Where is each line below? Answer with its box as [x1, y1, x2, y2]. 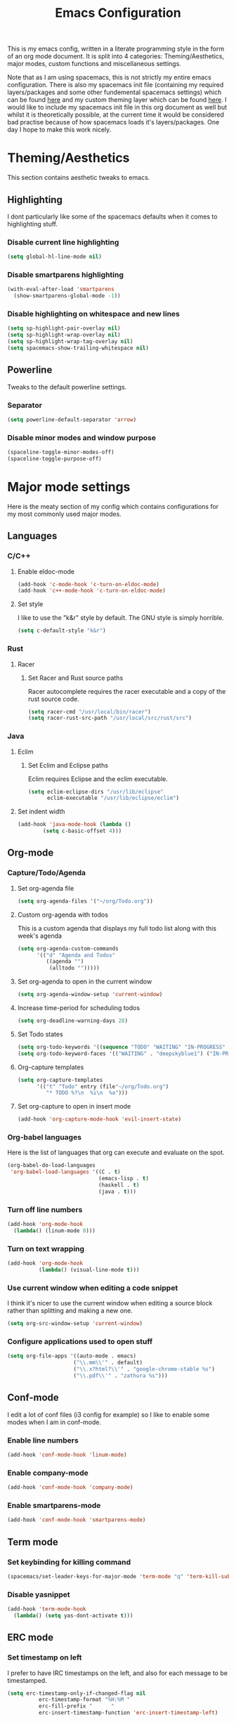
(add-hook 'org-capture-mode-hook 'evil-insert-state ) [17, 1116, 182, 1123]
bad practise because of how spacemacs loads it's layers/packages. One [7, 118, 220, 127]
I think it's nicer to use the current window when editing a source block [7, 1299, 213, 1308]
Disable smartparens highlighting [7, 270, 124, 280]
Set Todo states [17, 1030, 63, 1038]
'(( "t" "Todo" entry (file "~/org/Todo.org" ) [36, 1083, 169, 1090]
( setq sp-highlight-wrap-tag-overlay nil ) [7, 338, 133, 345]
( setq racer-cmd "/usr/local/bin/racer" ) [27, 708, 151, 715]
